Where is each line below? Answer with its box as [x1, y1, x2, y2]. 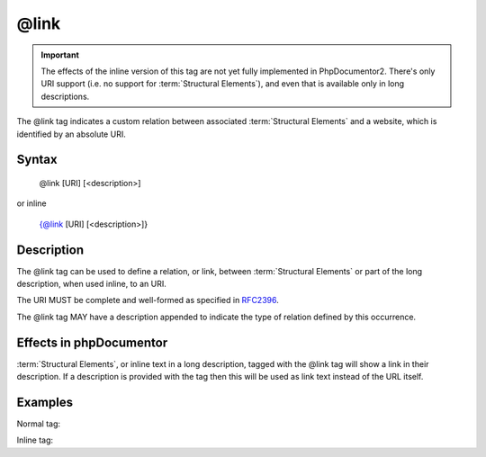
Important [40, 49, 80, 60]
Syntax [16, 152, 58, 167]
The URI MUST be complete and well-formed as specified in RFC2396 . [16, 295, 279, 306]
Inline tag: [16, 435, 54, 445]
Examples [16, 394, 74, 409]
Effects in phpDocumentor [16, 335, 168, 350]
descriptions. [40, 91, 90, 102]
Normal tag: [16, 418, 61, 429]
